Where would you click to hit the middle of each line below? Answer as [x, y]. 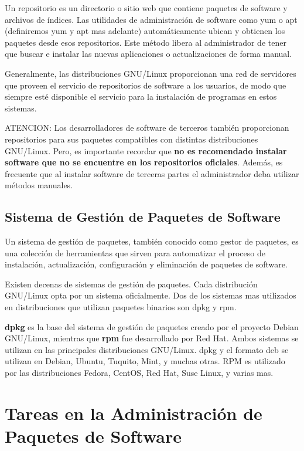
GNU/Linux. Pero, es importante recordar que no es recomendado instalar [146, 150]
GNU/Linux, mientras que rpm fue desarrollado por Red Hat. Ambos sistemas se [152, 338]
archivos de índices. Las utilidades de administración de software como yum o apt [151, 19]
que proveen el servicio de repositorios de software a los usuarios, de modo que [146, 85]
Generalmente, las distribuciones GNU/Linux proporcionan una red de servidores [151, 73]
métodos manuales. [39, 185]
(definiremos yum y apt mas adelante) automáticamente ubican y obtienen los [145, 31]
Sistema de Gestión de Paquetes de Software [143, 217]
